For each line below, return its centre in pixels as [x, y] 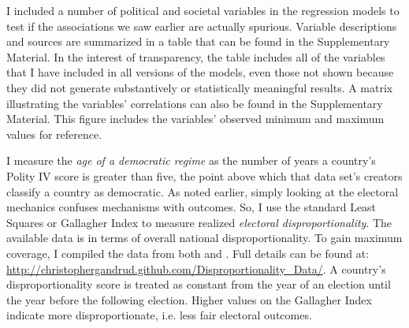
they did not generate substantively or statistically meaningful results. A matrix [200, 87]
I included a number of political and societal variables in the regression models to [203, 10]
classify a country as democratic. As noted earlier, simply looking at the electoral [203, 191]
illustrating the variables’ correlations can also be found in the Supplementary [195, 103]
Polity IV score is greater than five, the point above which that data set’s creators [204, 175]
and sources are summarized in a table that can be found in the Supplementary [198, 41]
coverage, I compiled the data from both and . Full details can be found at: [188, 253]
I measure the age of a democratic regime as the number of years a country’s [191, 160]
